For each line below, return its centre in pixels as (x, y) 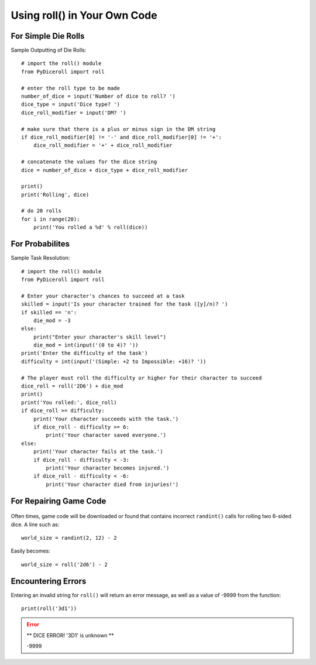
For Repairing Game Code (59, 501)
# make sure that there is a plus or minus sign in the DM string (118, 129)
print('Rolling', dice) (55, 194)
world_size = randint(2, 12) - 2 (69, 538)
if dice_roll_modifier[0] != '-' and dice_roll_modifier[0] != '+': (121, 137)
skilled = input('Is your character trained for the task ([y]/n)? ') (125, 304)
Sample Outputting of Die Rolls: (49, 50)
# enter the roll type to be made (71, 88)
